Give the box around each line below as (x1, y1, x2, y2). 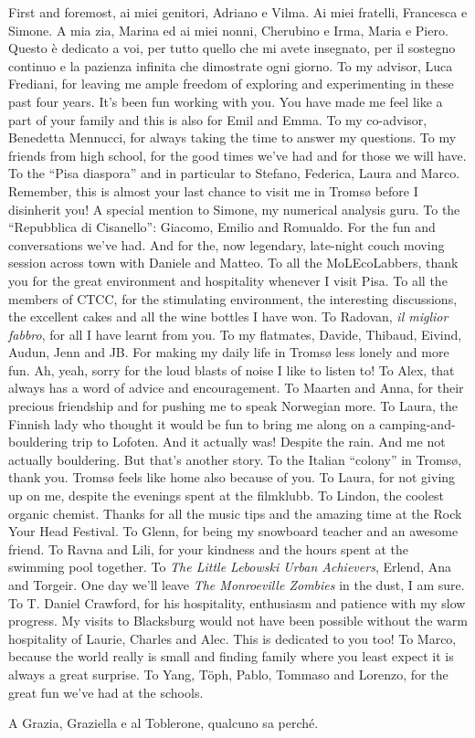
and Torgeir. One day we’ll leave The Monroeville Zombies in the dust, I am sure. (8, 575, 465, 594)
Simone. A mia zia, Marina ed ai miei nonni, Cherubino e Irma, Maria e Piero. (8, 20, 449, 39)
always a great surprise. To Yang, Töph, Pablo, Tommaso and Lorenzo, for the (8, 664, 449, 683)
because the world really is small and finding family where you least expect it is (8, 647, 454, 666)
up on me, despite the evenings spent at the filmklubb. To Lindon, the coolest (8, 486, 444, 505)
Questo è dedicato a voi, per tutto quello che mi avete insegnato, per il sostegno (8, 38, 456, 58)
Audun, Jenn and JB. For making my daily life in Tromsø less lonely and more (8, 343, 449, 362)
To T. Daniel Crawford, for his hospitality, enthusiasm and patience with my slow (8, 593, 466, 612)
